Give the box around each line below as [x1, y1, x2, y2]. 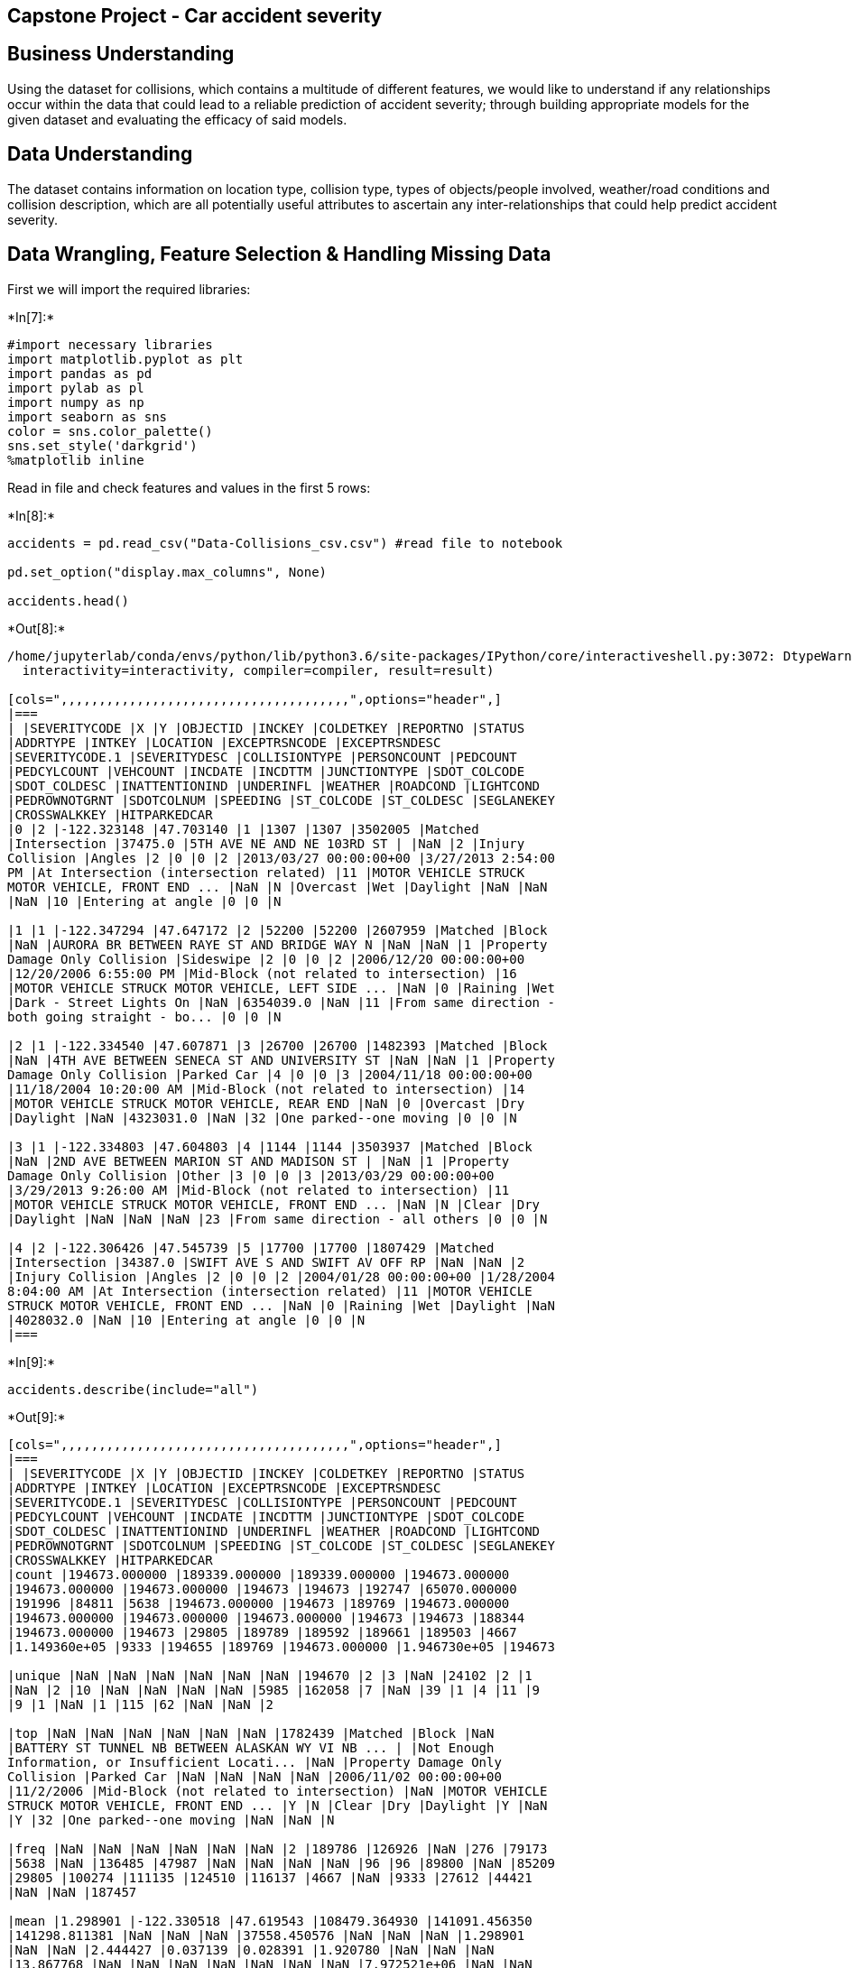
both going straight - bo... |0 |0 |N [7, 1009, 282, 1024]
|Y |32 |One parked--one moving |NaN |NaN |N [7, 1812, 335, 1827]
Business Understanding [7, 42, 235, 66]
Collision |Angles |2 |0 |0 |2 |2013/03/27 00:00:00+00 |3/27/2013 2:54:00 [7, 850, 555, 865]
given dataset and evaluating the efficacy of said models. [7, 111, 347, 127]
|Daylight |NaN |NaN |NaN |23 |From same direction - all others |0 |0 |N [7, 1211, 548, 1226]
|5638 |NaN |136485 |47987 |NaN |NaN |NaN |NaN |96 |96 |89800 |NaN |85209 [7, 1855, 555, 1871]
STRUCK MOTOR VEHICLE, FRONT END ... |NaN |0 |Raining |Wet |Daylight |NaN [7, 1298, 555, 1313]
